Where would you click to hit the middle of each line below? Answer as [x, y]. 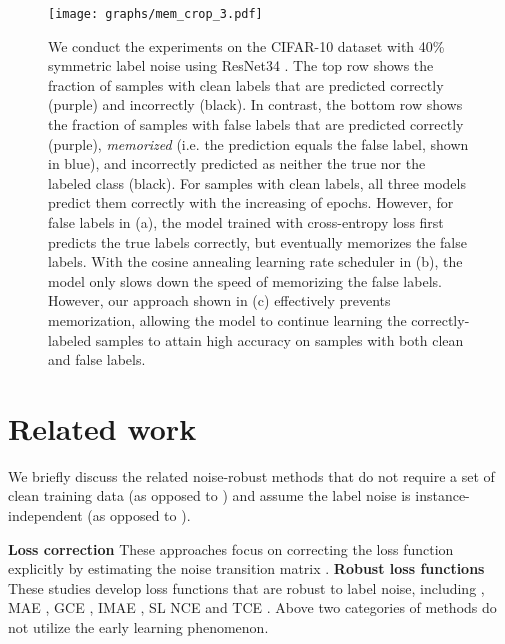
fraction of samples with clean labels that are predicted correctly [246, 84]
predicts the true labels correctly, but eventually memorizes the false [257, 241]
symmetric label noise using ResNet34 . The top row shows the [241, 65]
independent [45, 515]
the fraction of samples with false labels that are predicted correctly [256, 124]
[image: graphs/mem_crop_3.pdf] [155, 14]
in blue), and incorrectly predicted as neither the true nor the [237, 163]
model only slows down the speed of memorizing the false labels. [245, 280]
